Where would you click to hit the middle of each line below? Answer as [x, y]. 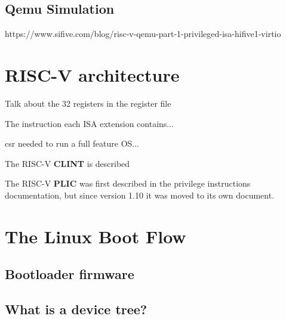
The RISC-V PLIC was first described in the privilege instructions [128, 183]
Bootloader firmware [70, 274]
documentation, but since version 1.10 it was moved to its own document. [140, 195]
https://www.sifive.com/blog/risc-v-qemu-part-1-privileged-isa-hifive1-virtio [143, 34]
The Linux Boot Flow [96, 236]
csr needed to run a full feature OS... [72, 143]
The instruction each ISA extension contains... [89, 123]
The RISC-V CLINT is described [67, 163]
